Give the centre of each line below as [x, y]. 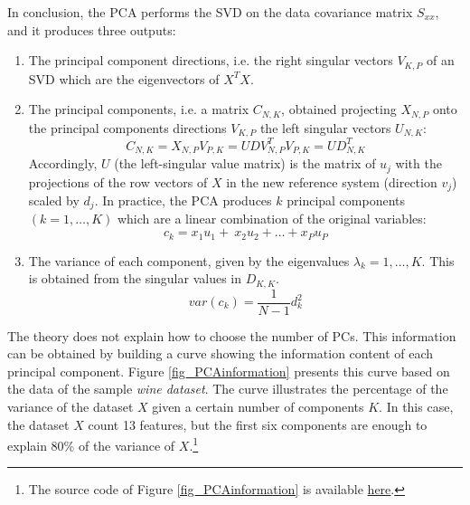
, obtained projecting [339, 109]
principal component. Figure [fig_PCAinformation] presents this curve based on [229, 371]
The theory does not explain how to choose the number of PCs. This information [232, 335]
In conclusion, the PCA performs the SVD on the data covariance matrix [210, 12]
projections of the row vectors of [118, 181]
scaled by [54, 200]
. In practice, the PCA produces [183, 200]
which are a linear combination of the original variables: [272, 219]
